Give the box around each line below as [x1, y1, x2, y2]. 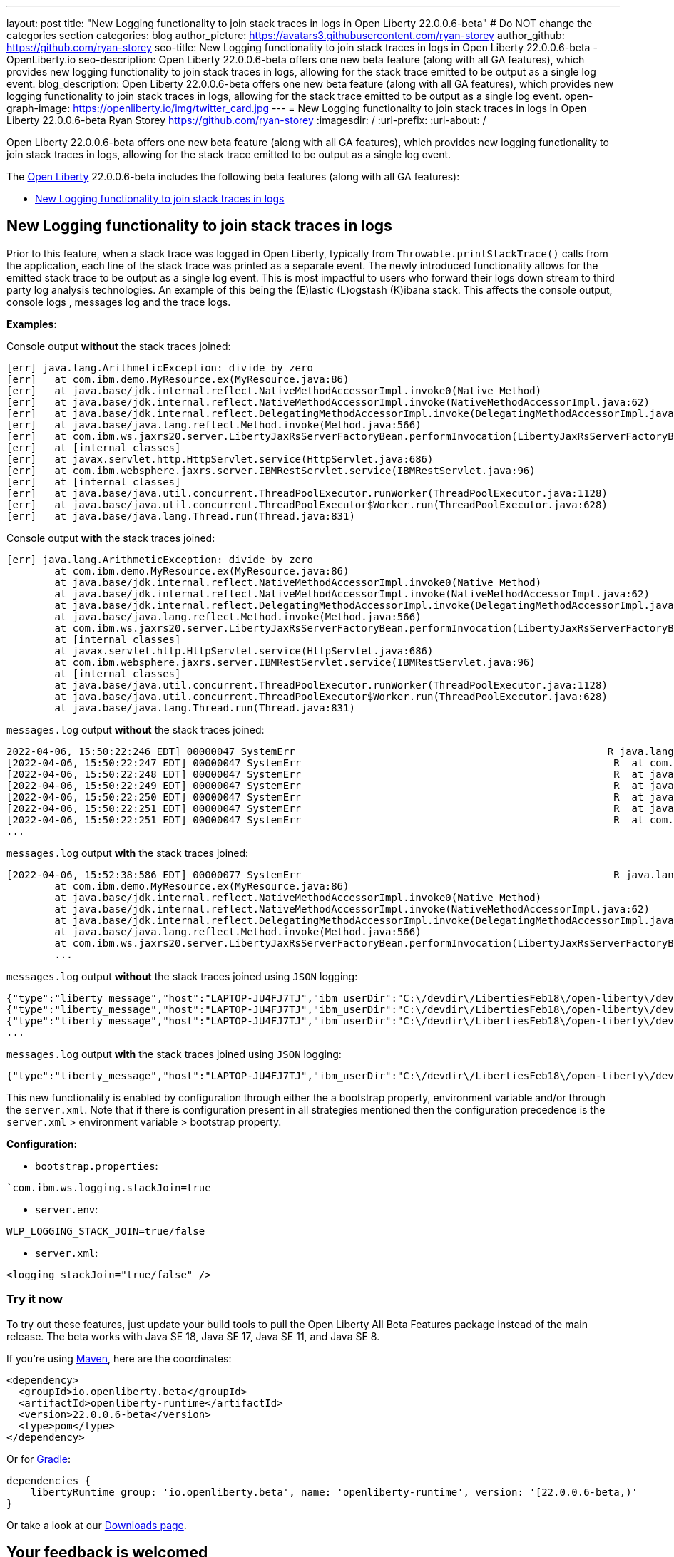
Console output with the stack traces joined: [6, 531, 215, 544]
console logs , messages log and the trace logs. [6, 295, 231, 308]
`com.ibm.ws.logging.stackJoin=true [6, 1181, 211, 1193]
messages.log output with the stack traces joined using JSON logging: [6, 1047, 342, 1060]
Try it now [6, 1292, 63, 1307]
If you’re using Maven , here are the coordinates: [6, 1352, 232, 1365]
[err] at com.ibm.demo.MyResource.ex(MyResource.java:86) [6, 373, 349, 385]
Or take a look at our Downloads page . [6, 1519, 187, 1531]
